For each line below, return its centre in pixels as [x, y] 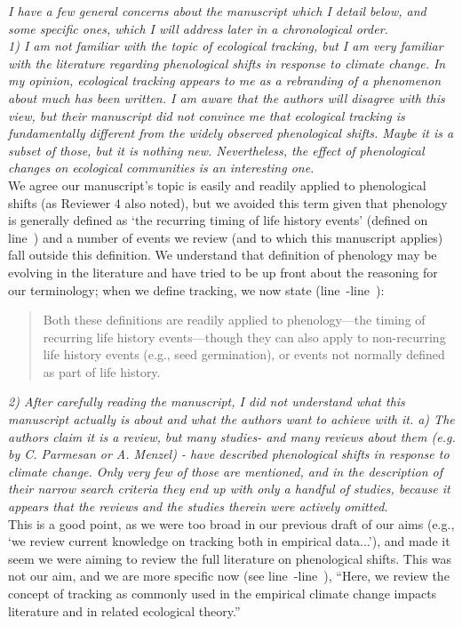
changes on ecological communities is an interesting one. [161, 168]
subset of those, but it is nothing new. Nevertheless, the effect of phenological [216, 150]
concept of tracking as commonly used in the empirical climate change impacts [223, 593]
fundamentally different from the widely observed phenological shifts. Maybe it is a [231, 133]
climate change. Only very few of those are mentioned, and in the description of [225, 471]
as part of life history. [102, 371]
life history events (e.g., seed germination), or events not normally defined [244, 354]
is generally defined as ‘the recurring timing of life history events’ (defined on [218, 220]
